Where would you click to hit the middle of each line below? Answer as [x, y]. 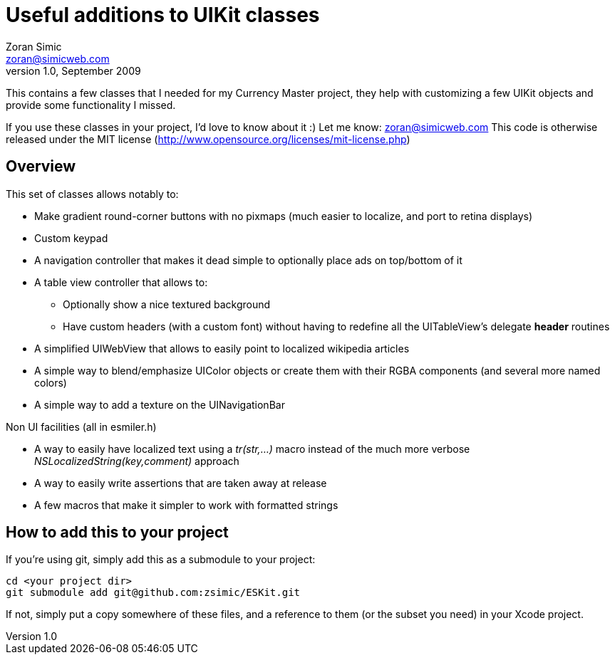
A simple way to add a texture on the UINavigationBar [160, 404]
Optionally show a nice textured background [167, 304]
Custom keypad [71, 238]
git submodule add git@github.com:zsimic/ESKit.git [153, 593]
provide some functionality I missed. [91, 105]
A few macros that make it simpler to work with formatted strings [186, 505]
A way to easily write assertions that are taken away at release [181, 483]
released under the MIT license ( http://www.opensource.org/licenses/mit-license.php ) [208, 139]
